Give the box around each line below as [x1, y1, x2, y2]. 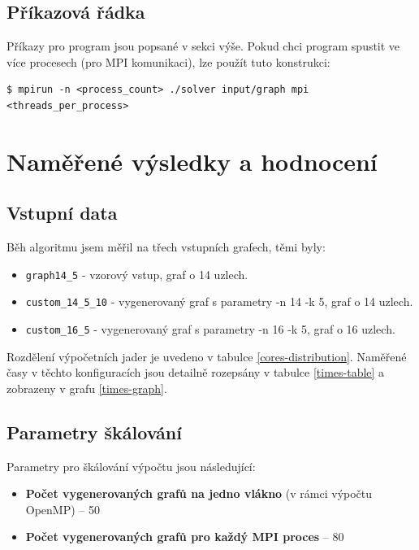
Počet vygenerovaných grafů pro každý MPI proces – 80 [25, 528, 344, 545]
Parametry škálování [6, 419, 182, 444]
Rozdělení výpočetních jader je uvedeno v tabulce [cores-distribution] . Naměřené [6, 347, 407, 364]
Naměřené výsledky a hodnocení [6, 144, 378, 177]
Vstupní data [6, 200, 118, 225]
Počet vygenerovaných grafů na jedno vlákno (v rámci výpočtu [25, 485, 373, 502]
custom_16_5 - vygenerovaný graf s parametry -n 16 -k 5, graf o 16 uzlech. [25, 321, 395, 338]
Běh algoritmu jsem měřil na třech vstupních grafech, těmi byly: [6, 238, 326, 255]
